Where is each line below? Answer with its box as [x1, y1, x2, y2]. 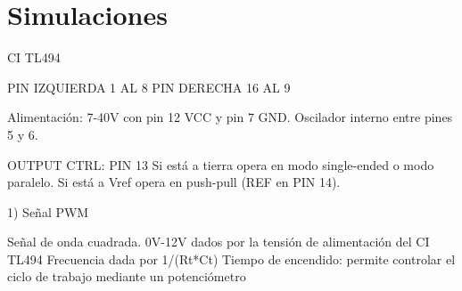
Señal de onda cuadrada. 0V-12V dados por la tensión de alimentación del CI [7, 232, 430, 251]
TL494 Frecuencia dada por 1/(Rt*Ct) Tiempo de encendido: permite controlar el [7, 249, 456, 268]
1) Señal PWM [7, 202, 89, 221]
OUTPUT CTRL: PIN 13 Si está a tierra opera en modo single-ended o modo [7, 155, 434, 174]
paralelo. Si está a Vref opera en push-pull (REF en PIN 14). [7, 173, 341, 191]
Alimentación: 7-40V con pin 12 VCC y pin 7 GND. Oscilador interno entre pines [7, 108, 453, 126]
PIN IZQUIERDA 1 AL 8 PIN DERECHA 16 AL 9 [7, 77, 291, 96]
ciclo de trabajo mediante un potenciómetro [7, 267, 246, 286]
